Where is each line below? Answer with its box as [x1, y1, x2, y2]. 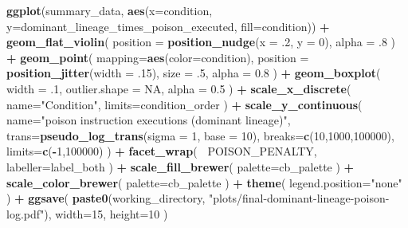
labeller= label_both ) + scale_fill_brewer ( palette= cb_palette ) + [6, 158, 355, 175]
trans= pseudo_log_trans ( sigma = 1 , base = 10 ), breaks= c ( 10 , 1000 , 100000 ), [6, 127, 394, 143]
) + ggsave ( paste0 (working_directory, [6, 190, 206, 206]
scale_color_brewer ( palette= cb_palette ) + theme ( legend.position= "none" [6, 174, 402, 191]
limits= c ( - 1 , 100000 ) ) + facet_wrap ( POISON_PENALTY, [6, 143, 317, 159]
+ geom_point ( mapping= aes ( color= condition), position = [6, 49, 309, 65]
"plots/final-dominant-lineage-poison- [209, 190, 390, 206]
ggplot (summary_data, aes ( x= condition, [6, 2, 213, 18]
